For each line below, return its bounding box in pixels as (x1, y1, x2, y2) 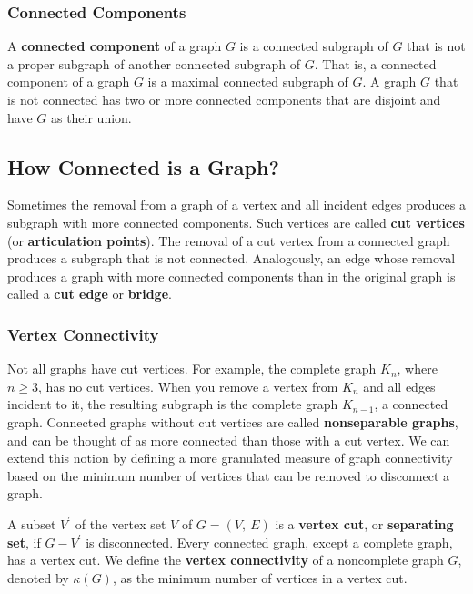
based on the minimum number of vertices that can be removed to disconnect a (7, 466, 450, 485)
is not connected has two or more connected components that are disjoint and (7, 90, 441, 108)
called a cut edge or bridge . (7, 284, 172, 303)
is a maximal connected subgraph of (147, 72, 348, 91)
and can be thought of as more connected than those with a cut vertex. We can (7, 430, 450, 449)
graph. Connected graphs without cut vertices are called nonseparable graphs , (7, 412, 458, 431)
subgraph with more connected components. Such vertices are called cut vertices (7, 212, 465, 231)
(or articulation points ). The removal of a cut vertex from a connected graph (7, 230, 450, 250)
